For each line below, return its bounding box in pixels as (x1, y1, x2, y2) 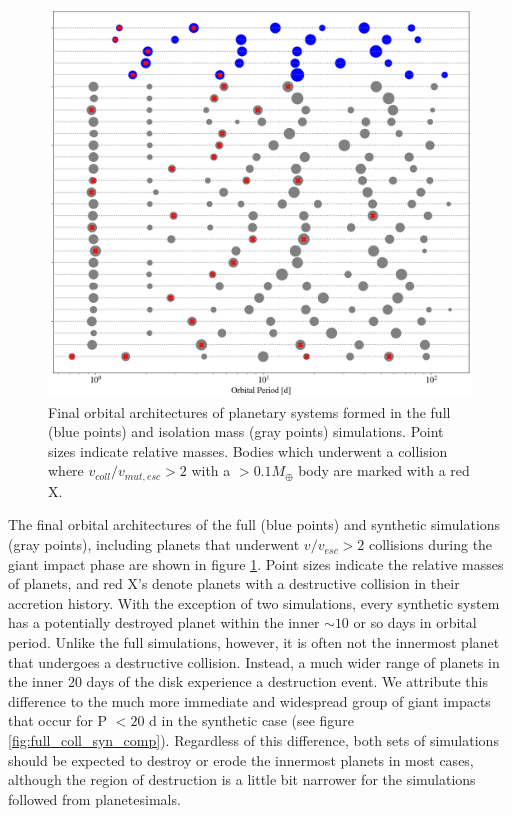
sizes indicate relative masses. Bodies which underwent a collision (48, 440, 448, 461)
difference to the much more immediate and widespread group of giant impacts (8, 690, 491, 711)
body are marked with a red (298, 460, 470, 481)
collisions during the (368, 534, 493, 555)
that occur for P (8, 710, 108, 731)
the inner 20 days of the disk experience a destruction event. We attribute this (8, 671, 488, 692)
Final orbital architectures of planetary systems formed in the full (48, 401, 451, 422)
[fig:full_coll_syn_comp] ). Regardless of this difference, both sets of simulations (8, 730, 499, 750)
